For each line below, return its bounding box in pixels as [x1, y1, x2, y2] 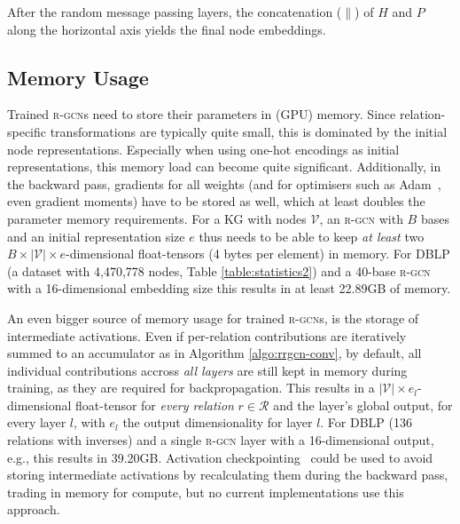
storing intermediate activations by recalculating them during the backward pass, [7, 465, 448, 484]
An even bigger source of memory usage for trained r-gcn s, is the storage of [7, 308, 419, 327]
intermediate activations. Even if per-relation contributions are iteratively [7, 326, 407, 345]
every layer [7, 413, 66, 432]
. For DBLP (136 [320, 413, 412, 432]
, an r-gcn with [319, 209, 403, 227]
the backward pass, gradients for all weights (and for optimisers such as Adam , [7, 174, 441, 193]
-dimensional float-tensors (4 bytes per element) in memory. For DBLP [66, 244, 450, 263]
